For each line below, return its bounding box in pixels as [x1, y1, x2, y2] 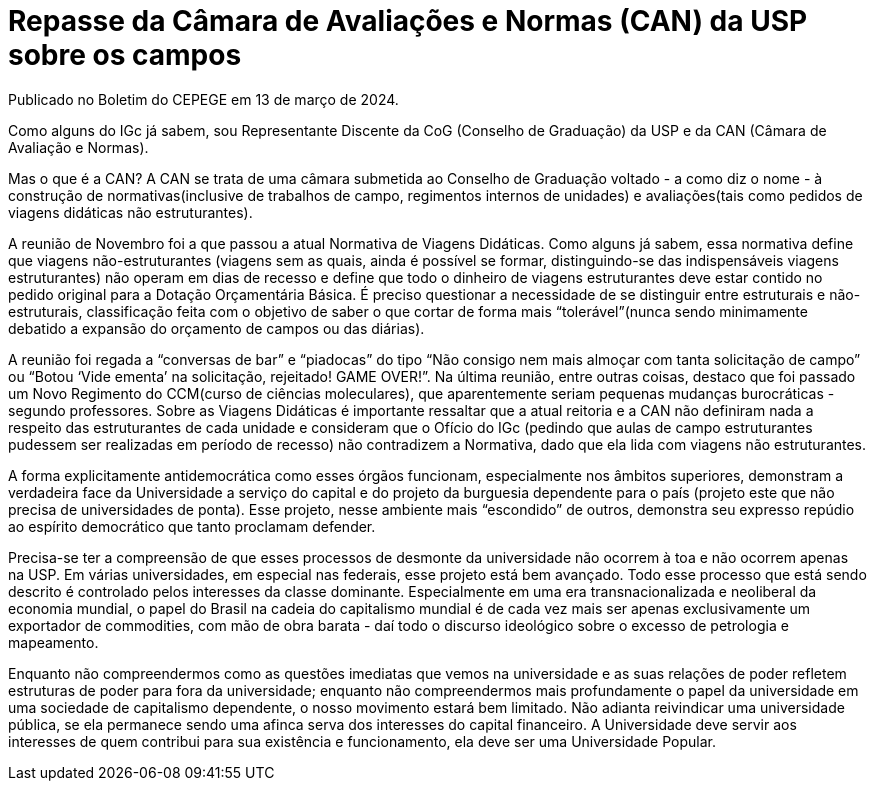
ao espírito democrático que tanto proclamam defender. [8, 517, 376, 535]
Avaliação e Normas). [8, 138, 149, 156]
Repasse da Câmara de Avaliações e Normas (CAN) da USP [8, 4, 808, 38]
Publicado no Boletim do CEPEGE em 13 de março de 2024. [8, 90, 399, 108]
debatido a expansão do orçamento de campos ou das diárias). [8, 319, 425, 337]
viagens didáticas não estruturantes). [8, 203, 253, 221]
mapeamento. [8, 633, 99, 651]
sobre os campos [8, 38, 242, 72]
